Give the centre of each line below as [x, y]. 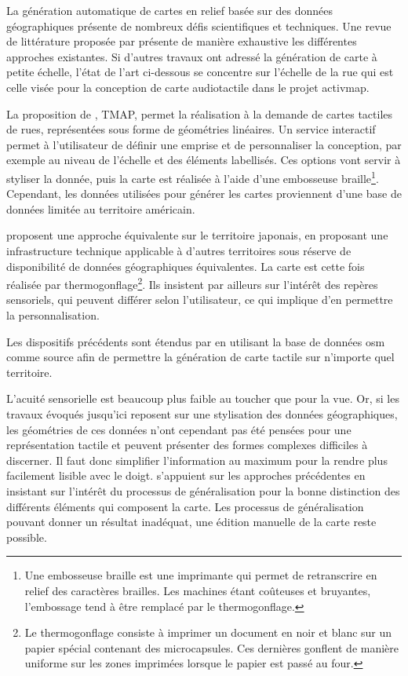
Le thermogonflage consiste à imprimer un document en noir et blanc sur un [208, 632]
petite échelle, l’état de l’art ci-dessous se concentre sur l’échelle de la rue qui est [200, 72]
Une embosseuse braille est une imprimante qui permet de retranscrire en [201, 575]
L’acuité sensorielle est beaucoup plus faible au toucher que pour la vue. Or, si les [203, 398]
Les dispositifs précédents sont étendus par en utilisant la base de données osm [196, 341]
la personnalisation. [53, 315]
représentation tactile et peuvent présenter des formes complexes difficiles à [187, 445]
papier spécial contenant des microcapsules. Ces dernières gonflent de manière [212, 647]
